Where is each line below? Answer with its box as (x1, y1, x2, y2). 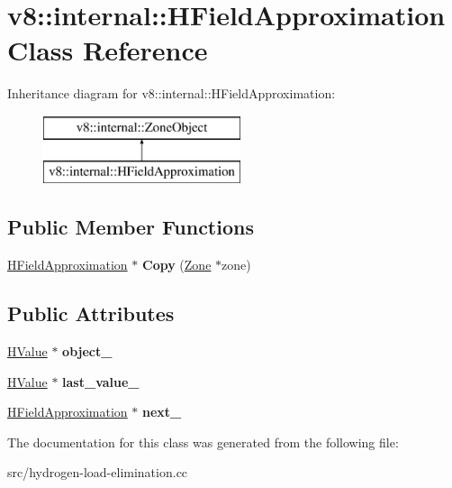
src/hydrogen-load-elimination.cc (7, 463, 188, 482)
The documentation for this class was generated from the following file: (7, 432, 399, 451)
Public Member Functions (7, 213, 254, 241)
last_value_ (62, 372, 140, 391)
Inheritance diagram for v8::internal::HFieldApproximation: (7, 84, 336, 103)
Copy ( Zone (142, 255, 212, 274)
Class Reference (7, 32, 208, 69)
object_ (62, 342, 113, 361)
